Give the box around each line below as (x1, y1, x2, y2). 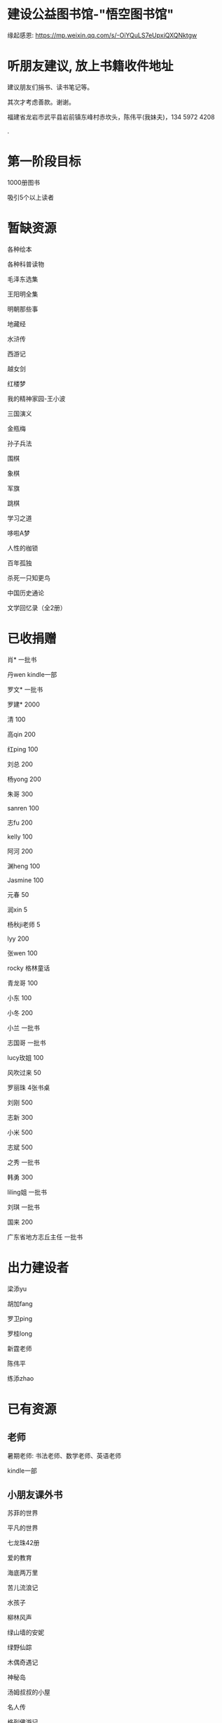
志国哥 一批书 (7, 1038, 46, 1047)
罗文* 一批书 (7, 685, 43, 693)
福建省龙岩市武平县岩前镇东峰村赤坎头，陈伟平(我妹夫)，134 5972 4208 (7, 112, 215, 121)
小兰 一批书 (7, 1024, 40, 1032)
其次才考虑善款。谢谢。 (7, 98, 75, 106)
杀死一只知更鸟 (7, 574, 50, 582)
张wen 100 (7, 948, 38, 957)
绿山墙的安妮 (7, 1628, 44, 1637)
